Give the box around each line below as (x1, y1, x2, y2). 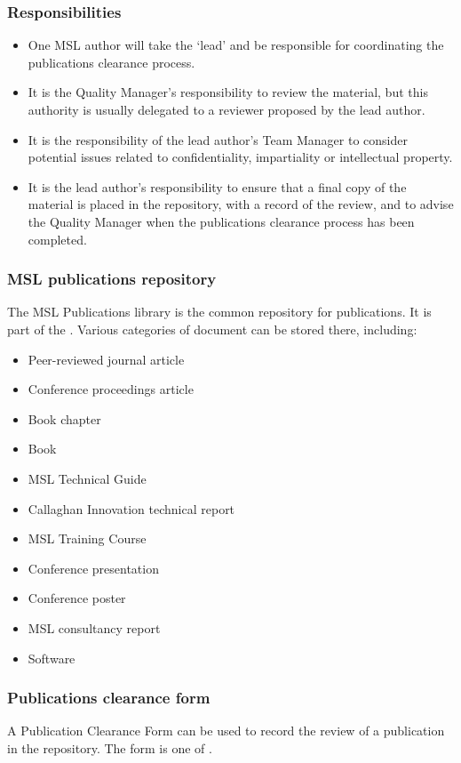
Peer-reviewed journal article (28, 349, 185, 368)
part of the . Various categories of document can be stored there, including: (7, 319, 417, 338)
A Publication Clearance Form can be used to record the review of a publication (7, 721, 445, 740)
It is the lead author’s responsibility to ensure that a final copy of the (28, 177, 407, 196)
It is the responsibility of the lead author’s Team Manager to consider (28, 130, 408, 149)
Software (28, 648, 76, 667)
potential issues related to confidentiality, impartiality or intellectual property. (28, 148, 453, 166)
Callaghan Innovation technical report (28, 499, 235, 518)
